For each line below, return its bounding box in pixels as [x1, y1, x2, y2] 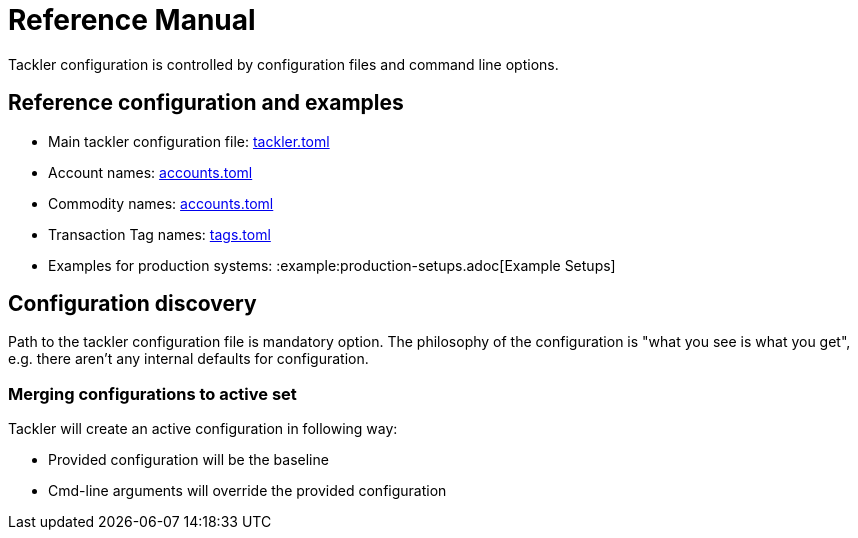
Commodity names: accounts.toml [48, 194, 274, 212]
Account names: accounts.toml [48, 163, 253, 181]
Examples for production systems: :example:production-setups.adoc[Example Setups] [48, 256, 616, 274]
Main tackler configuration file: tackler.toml [48, 132, 330, 150]
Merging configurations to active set [8, 383, 297, 404]
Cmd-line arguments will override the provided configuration [48, 482, 447, 500]
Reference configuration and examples [8, 90, 404, 116]
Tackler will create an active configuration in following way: [8, 420, 398, 438]
